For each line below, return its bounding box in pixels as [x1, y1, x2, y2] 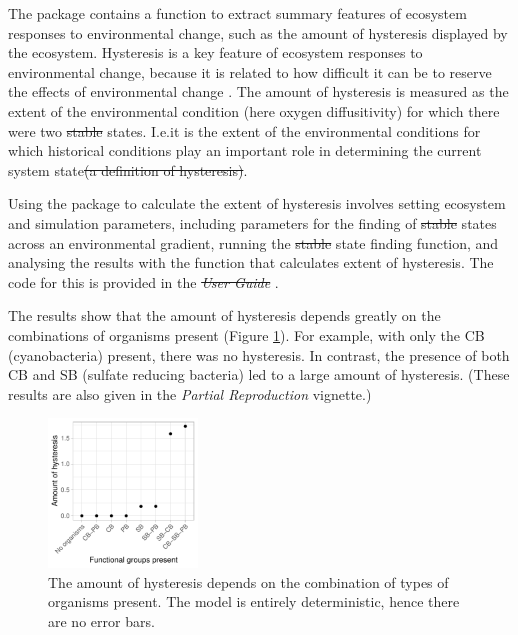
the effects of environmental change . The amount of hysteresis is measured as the [8, 81, 509, 102]
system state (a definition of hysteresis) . [8, 159, 248, 180]
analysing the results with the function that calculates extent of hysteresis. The [8, 252, 494, 273]
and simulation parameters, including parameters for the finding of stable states [8, 212, 497, 233]
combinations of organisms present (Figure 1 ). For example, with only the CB [8, 324, 485, 345]
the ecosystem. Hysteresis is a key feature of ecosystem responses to [8, 42, 423, 63]
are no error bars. [48, 611, 155, 632]
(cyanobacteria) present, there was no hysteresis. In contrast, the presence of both [8, 344, 510, 365]
